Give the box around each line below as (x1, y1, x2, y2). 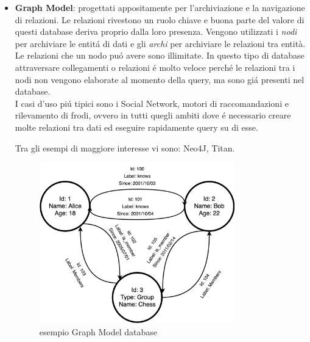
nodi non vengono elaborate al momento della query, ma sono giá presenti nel (15, 73, 305, 85)
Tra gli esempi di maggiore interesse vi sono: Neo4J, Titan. (15, 141, 235, 154)
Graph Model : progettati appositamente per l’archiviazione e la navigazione (15, 1, 305, 13)
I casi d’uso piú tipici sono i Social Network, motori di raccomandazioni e (15, 96, 289, 109)
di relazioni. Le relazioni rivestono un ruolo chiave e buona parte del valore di (15, 13, 305, 26)
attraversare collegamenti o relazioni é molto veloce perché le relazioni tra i (15, 60, 295, 73)
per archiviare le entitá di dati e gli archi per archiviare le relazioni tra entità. (15, 37, 306, 49)
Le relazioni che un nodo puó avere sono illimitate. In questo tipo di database (15, 49, 305, 62)
